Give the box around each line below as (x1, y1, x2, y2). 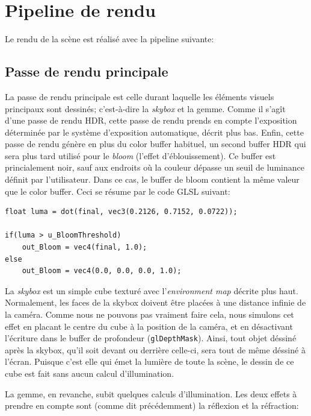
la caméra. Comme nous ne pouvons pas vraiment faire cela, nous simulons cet (5, 308, 294, 321)
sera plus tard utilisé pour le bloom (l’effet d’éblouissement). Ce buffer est (5, 149, 276, 162)
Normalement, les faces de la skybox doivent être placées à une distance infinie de (5, 296, 306, 309)
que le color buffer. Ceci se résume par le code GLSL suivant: (5, 184, 230, 197)
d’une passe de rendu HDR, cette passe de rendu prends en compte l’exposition (5, 114, 297, 127)
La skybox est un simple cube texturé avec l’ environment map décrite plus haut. (5, 284, 298, 297)
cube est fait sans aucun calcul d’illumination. (5, 367, 174, 380)
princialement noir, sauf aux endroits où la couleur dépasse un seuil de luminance (5, 161, 304, 174)
